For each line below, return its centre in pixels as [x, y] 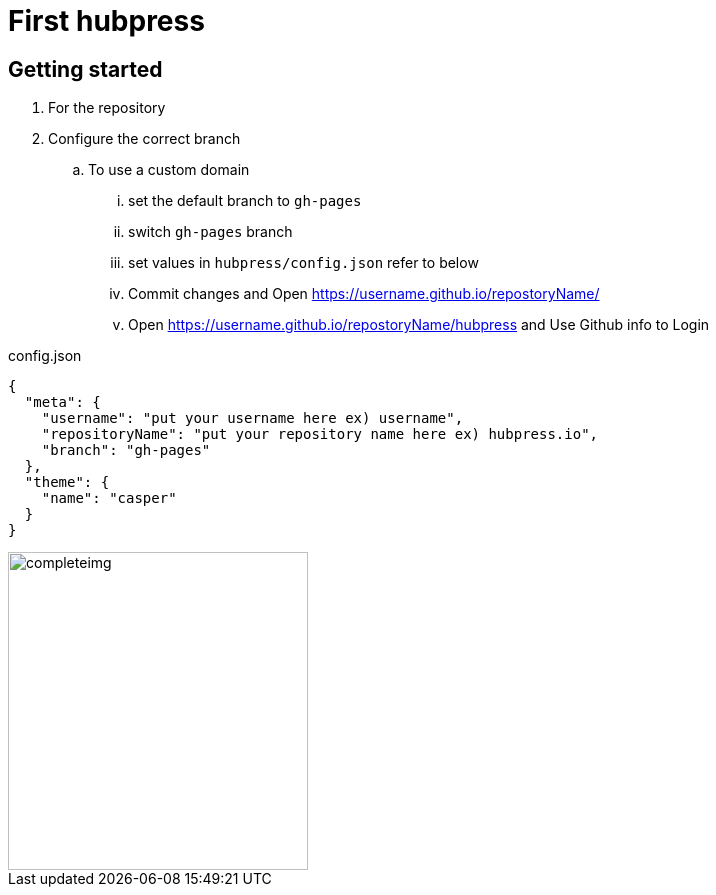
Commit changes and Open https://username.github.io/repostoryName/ [364, 294]
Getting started [85, 69]
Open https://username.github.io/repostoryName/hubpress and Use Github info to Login [419, 325]
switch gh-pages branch [210, 232]
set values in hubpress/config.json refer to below [303, 263]
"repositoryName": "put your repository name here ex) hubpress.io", [320, 434]
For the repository [107, 108]
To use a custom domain [169, 170]
